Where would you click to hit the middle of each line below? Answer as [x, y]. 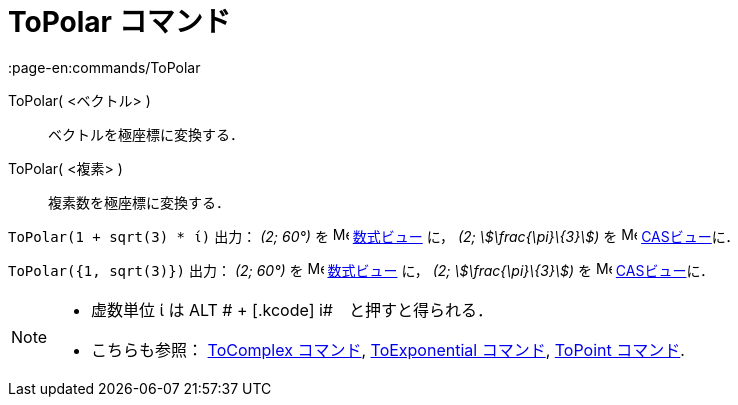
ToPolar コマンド [119, 22]
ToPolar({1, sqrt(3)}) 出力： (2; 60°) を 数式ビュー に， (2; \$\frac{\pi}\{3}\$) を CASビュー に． [361, 270]
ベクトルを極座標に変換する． [146, 134]
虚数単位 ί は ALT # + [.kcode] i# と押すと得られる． [292, 309]
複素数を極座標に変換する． [139, 202]
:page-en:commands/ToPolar [104, 67]
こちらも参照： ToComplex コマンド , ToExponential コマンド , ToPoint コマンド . [388, 349]
